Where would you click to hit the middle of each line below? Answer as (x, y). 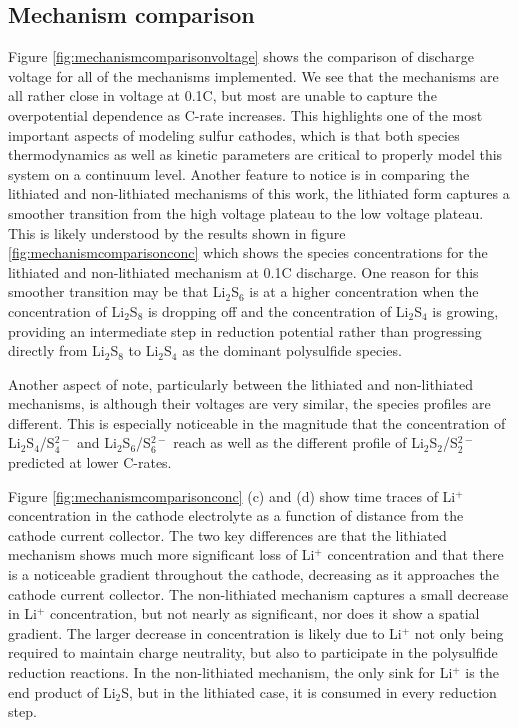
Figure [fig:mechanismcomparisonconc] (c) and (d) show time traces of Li (232, 495)
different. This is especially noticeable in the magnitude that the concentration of (257, 422)
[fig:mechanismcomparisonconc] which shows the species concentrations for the (248, 252)
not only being (459, 632)
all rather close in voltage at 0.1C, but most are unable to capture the (222, 95)
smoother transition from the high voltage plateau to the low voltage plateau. (246, 212)
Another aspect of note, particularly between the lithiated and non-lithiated (240, 383)
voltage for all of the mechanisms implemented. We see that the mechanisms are (253, 75)
